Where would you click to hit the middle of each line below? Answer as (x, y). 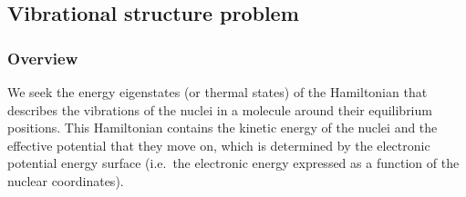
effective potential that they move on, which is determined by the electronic (219, 145)
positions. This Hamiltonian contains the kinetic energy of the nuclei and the (223, 128)
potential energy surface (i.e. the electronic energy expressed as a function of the (233, 163)
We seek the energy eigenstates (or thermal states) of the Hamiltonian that (217, 92)
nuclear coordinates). (66, 180)
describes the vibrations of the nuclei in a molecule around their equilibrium (220, 109)
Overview (43, 58)
